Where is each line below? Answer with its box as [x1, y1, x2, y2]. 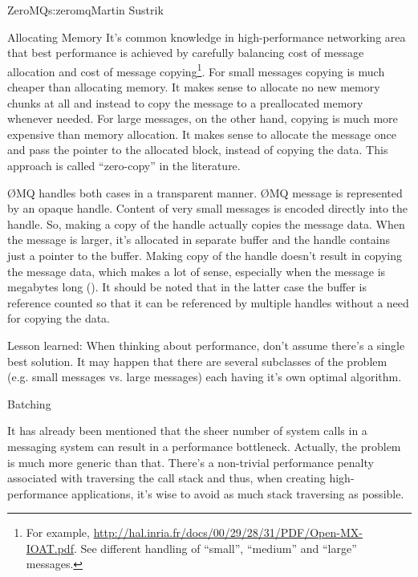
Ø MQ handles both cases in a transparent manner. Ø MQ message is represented [7, 184, 403, 201]
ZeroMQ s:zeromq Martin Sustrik [7, 2, 164, 18]
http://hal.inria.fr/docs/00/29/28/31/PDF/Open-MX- [93, 524, 363, 541]
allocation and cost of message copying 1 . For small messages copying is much [7, 60, 385, 79]
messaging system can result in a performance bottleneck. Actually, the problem [7, 437, 401, 454]
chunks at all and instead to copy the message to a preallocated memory [7, 94, 363, 111]
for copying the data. [7, 310, 111, 327]
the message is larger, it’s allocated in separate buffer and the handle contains [7, 231, 390, 248]
